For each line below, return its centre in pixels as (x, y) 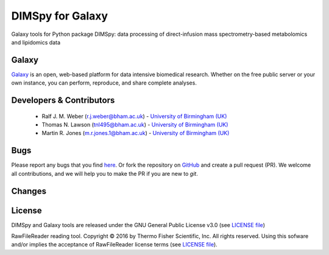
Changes (29, 191)
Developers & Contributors (63, 100)
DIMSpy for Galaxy (60, 16)
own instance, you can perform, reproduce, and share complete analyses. (104, 83)
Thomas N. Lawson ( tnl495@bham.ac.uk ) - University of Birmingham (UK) (135, 125)
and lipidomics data (36, 42)
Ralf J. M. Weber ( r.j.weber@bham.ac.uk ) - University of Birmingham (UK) (134, 116)
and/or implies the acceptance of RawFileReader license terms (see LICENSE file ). (114, 245)
